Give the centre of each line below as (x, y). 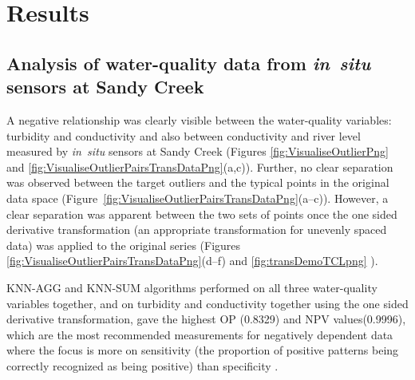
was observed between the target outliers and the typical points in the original (198, 182)
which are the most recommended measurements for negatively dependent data (200, 334)
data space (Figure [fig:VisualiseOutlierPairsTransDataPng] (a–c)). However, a (198, 198)
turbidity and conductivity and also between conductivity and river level (184, 135)
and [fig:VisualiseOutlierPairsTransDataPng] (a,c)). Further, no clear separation (200, 166)
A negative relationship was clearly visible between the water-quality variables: (199, 119)
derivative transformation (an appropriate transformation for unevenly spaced (197, 230)
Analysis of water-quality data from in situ (189, 63)
